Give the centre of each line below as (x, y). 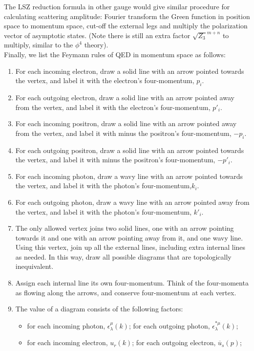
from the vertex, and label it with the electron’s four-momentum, (113, 107)
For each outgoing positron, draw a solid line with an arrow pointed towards (130, 150)
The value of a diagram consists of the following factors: (99, 309)
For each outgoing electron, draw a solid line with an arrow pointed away (125, 97)
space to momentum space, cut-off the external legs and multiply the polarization (126, 26)
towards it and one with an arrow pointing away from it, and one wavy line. (129, 237)
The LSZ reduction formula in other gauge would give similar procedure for (117, 6)
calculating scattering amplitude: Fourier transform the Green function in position (127, 16)
